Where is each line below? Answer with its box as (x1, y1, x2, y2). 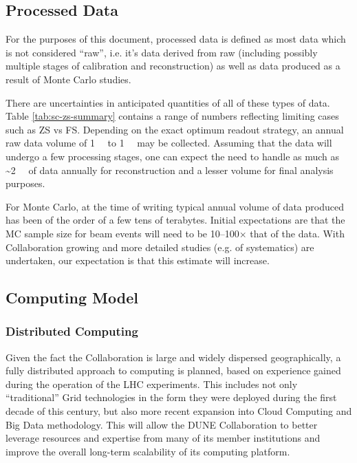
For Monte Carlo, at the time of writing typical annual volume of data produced (6, 199, 344, 213)
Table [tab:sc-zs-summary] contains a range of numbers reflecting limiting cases (6, 109, 339, 123)
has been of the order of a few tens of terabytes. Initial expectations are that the (6, 213, 345, 227)
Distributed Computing (6, 323, 138, 340)
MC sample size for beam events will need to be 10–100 (6, 226, 239, 240)
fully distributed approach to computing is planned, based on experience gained (6, 363, 341, 378)
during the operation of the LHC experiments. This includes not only (6, 376, 298, 391)
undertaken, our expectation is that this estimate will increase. (6, 253, 270, 268)
